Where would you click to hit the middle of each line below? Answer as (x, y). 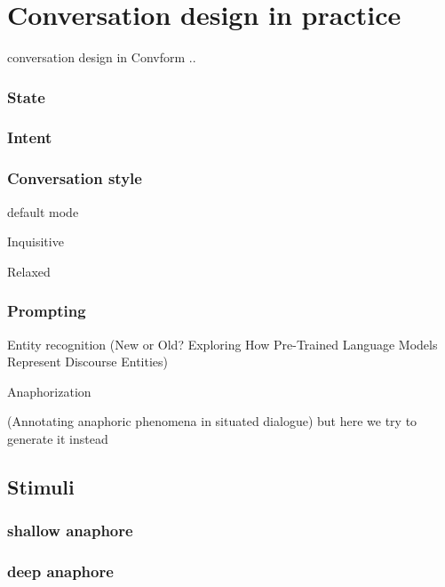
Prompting (47, 311)
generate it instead (58, 438)
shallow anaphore (70, 531)
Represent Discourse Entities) (88, 362)
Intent (30, 137)
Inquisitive (36, 241)
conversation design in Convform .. (102, 57)
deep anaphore (60, 571)
